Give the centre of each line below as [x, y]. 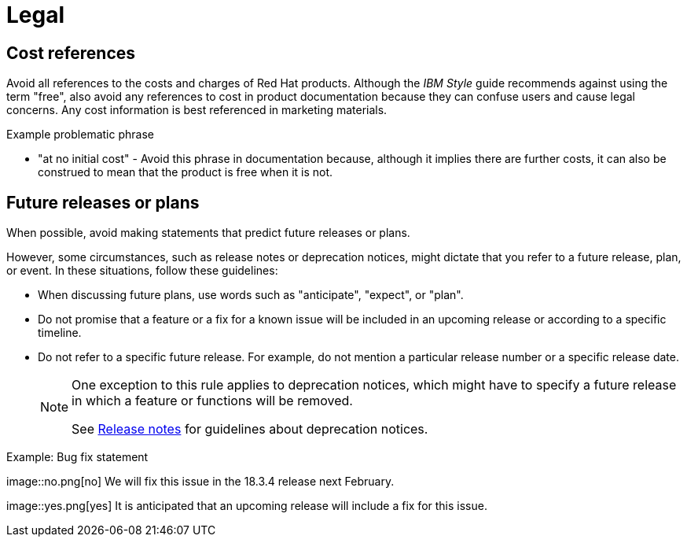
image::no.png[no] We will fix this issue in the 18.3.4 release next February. [200, 482]
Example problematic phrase [80, 135]
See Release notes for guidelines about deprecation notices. [250, 429]
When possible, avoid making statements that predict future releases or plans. [208, 233]
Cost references [71, 53]
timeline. [60, 333]
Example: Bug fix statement [77, 457]
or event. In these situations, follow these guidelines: [142, 271]
